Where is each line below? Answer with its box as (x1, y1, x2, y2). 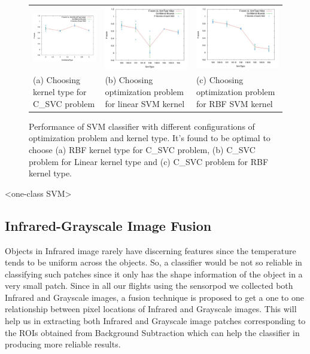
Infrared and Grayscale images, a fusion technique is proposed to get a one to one (5, 291, 304, 303)
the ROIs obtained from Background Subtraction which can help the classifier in (5, 326, 300, 338)
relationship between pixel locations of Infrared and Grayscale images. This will (5, 303, 297, 315)
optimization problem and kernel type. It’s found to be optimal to (29, 132, 271, 144)
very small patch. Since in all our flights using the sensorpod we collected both (5, 279, 293, 292)
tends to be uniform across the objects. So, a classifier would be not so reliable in (5, 256, 302, 268)
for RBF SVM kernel (196, 97, 273, 109)
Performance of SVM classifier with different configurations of (29, 120, 255, 132)
